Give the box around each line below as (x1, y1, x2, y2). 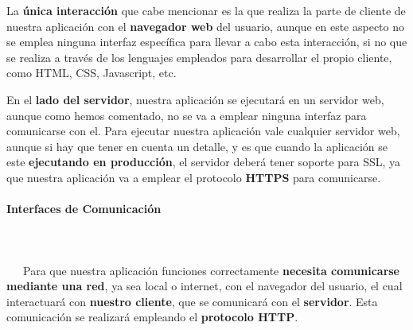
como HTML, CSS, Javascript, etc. (6, 64, 177, 81)
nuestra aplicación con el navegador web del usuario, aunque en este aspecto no (6, 17, 405, 34)
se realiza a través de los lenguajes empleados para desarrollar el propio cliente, (6, 49, 392, 65)
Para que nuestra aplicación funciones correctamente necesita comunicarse (22, 262, 399, 278)
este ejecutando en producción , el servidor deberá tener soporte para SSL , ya (6, 153, 401, 170)
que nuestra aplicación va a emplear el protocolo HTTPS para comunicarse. (6, 169, 381, 185)
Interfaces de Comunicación (6, 200, 162, 217)
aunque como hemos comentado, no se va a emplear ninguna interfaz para (6, 107, 367, 123)
